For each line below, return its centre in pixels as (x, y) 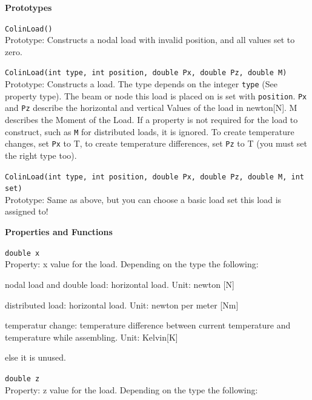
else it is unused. (35, 357)
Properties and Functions (59, 232)
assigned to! (27, 211)
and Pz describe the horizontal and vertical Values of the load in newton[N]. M (151, 108)
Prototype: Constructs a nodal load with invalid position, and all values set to (150, 40)
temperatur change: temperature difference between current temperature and (148, 325)
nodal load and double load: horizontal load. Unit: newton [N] (120, 284)
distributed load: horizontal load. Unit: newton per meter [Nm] (122, 305)
